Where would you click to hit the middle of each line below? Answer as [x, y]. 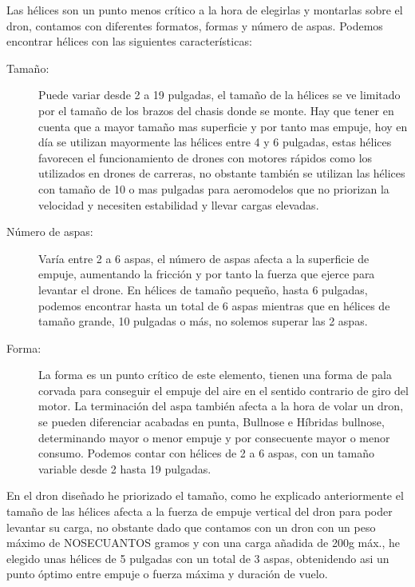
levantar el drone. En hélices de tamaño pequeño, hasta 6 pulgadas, [203, 289]
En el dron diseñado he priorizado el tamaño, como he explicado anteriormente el [205, 495]
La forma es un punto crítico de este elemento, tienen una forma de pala [215, 375]
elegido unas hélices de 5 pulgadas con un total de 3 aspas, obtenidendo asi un [198, 558]
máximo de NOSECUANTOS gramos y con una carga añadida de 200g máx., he [204, 543]
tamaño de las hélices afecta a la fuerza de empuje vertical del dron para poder [200, 511]
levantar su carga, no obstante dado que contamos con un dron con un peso [191, 527]
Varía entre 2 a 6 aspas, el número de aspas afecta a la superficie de [204, 258]
